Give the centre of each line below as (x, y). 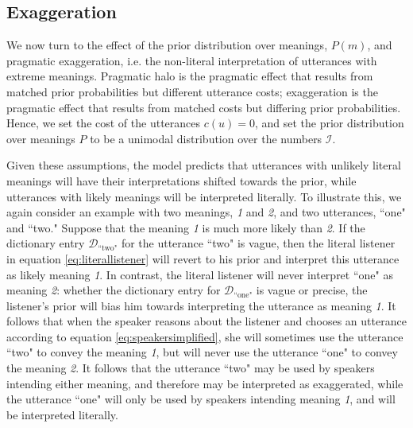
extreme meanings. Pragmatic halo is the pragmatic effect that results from (190, 76)
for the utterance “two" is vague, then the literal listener (258, 243)
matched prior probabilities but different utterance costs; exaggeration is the (192, 91)
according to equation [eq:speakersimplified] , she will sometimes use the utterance (205, 336)
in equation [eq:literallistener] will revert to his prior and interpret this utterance (203, 258)
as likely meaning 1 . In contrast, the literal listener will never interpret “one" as (200, 274)
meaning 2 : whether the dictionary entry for (114, 290)
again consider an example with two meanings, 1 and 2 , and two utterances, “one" (206, 212)
